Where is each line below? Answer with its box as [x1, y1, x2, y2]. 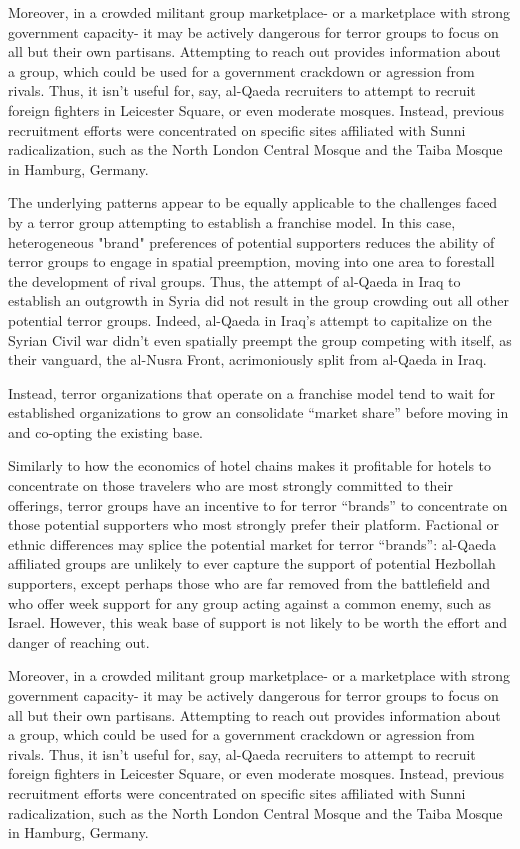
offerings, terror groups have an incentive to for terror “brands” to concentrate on [8, 494, 508, 515]
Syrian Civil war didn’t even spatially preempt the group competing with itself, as [8, 329, 512, 350]
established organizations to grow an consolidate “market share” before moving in [8, 402, 509, 423]
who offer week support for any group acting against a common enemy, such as [8, 592, 492, 613]
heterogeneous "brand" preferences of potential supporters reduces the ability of [8, 231, 495, 252]
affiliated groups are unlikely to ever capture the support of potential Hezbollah [8, 553, 496, 574]
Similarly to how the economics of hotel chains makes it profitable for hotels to [8, 455, 492, 476]
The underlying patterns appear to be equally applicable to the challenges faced [8, 192, 498, 213]
